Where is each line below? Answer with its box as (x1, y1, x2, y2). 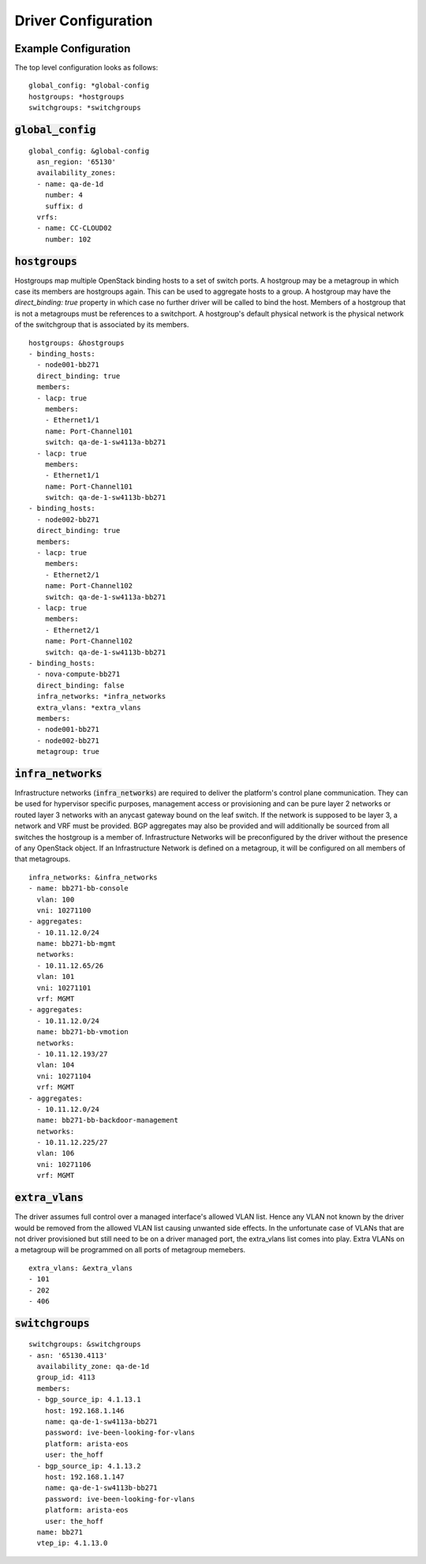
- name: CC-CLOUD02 (36, 223, 112, 233)
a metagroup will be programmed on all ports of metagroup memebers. (14, 1245, 246, 1255)
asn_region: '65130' (36, 158, 117, 167)
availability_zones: (36, 168, 117, 178)
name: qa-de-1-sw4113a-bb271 (44, 1417, 158, 1427)
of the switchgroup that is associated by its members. (14, 320, 189, 329)
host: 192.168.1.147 (44, 1472, 125, 1481)
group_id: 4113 (36, 1373, 95, 1382)
